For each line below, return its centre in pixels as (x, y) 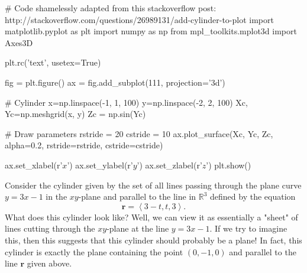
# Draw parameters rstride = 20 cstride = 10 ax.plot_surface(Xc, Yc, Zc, (139, 133)
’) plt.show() (229, 165)
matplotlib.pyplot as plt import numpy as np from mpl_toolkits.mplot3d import (151, 31)
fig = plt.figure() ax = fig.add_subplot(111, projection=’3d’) (115, 82)
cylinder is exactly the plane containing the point (94, 251)
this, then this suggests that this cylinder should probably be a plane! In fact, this (153, 240)
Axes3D (19, 42)
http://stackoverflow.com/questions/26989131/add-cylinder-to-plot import (139, 19)
